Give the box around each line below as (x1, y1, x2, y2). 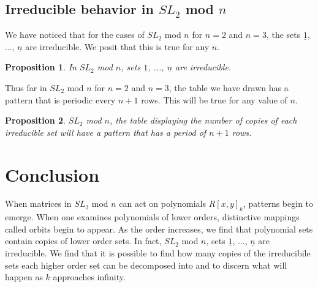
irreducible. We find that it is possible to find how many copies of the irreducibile (5, 247, 311, 259)
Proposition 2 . (5, 114, 66, 127)
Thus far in (5, 81, 47, 94)
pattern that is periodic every (5, 93, 116, 106)
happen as (5, 270, 43, 283)
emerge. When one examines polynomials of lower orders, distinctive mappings (5, 211, 300, 223)
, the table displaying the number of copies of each (109, 114, 297, 127)
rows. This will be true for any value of (141, 93, 287, 106)
